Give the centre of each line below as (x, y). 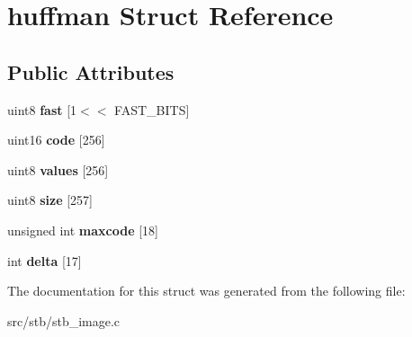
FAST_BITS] (152, 109)
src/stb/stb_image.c (64, 320)
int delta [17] (45, 260)
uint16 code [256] (56, 140)
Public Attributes (91, 71)
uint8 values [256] (58, 169)
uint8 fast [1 (42, 109)
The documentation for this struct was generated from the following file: (206, 291)
